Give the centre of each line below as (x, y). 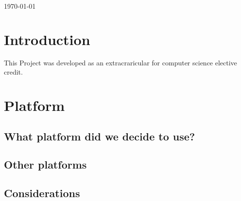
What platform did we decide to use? (100, 136)
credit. (13, 72)
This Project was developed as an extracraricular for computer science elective (120, 62)
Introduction (47, 39)
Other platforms (45, 164)
